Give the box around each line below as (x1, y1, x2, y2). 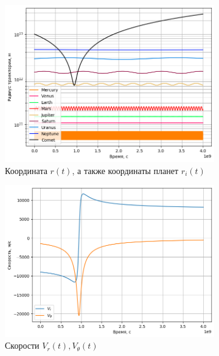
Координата (5, 164, 47, 176)
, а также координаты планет (72, 164, 179, 176)
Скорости (5, 339, 40, 352)
